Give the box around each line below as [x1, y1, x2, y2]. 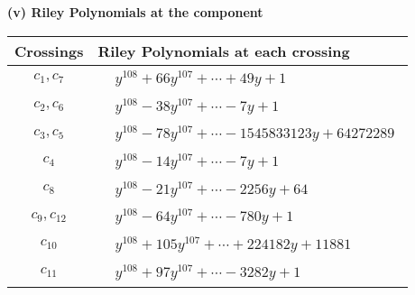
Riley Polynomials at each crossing [97, 40, 350, 61]
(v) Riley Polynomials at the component [7, 3, 263, 21]
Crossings [14, 40, 84, 61]
